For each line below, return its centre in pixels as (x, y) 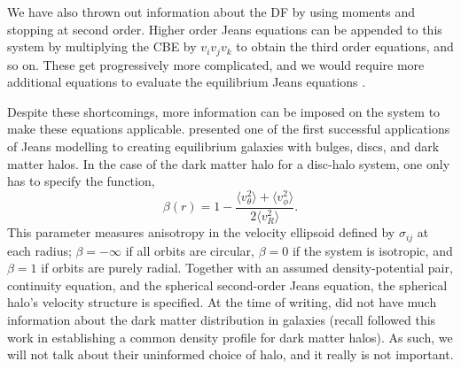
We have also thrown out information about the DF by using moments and (211, 12)
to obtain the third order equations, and (345, 46)
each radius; (39, 250)
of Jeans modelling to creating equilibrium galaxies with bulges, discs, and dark (223, 146)
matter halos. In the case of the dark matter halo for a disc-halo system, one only (229, 163)
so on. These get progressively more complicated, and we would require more (216, 64)
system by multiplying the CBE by (102, 46)
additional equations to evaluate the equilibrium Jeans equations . (187, 82)
